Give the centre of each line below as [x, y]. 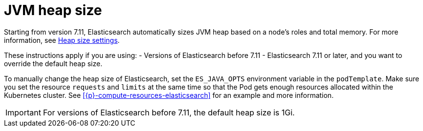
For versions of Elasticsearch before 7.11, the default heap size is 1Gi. [169, 112]
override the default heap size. [53, 63]
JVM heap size [53, 10]
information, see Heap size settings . [62, 40]
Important [23, 112]
